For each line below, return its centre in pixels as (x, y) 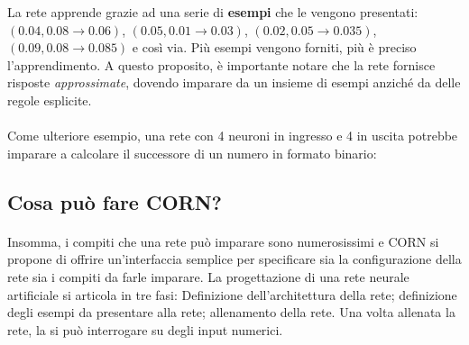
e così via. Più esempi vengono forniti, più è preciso (274, 47)
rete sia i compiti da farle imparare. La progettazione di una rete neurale (208, 276)
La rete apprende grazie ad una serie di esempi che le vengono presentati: (213, 12)
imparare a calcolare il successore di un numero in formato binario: (192, 153)
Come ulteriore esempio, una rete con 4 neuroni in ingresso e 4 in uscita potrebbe (233, 136)
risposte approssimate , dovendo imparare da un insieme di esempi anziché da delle (234, 82)
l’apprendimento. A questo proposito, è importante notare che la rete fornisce (221, 64)
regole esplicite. (50, 100)
